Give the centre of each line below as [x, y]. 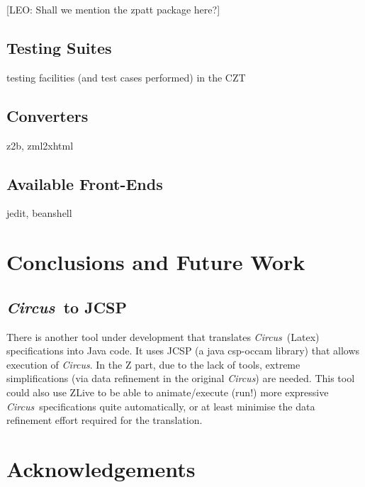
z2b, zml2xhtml [40, 145]
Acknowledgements [101, 468]
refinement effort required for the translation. [105, 420]
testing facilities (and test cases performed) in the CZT [126, 77]
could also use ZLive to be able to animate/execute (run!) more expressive [168, 392]
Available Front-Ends [85, 183]
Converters [47, 115]
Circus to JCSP [67, 307]
